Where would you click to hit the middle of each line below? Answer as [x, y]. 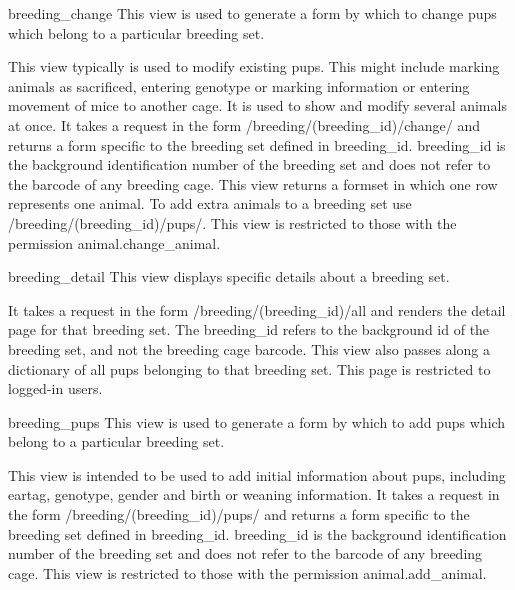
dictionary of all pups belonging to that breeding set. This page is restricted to [249, 368]
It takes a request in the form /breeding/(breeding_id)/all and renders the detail [257, 309]
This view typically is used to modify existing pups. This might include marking [254, 66]
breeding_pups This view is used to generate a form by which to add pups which [257, 421]
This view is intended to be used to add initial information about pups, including [257, 474]
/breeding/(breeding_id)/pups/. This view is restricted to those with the [232, 222]
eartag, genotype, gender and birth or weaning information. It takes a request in [254, 494]
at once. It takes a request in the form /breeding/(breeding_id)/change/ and [244, 124]
